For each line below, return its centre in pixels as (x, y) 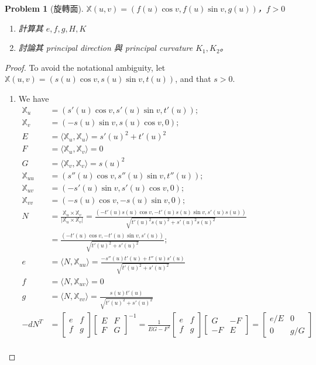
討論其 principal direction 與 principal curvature (106, 48)
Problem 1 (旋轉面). (44, 8)
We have (34, 98)
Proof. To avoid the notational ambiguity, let (85, 67)
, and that (193, 79)
